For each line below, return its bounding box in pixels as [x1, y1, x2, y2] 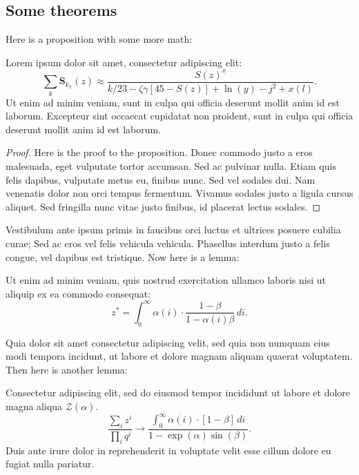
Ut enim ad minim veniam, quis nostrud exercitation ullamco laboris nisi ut [6, 273, 327, 287]
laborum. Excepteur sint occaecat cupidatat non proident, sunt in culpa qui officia [6, 108, 353, 123]
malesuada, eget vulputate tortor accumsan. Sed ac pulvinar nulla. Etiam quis [6, 159, 336, 173]
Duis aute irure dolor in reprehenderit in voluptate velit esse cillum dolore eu [6, 443, 331, 457]
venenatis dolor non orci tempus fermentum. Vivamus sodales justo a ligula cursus [6, 186, 353, 200]
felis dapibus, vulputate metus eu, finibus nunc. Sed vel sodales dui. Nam [6, 172, 316, 186]
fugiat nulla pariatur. [6, 456, 95, 471]
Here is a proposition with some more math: [6, 32, 193, 46]
